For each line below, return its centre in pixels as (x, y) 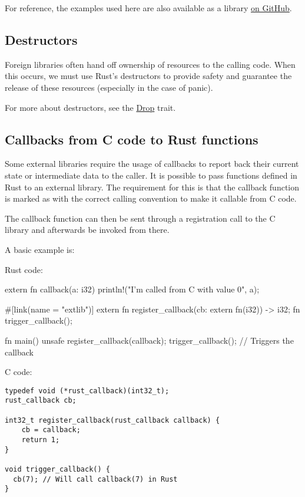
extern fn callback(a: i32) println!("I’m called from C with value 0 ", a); (132, 289)
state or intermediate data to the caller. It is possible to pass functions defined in (151, 175)
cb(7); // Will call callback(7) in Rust (95, 479)
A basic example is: (40, 249)
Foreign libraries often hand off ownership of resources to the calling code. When (150, 64)
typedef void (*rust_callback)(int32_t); (87, 391)
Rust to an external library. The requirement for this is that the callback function (152, 187)
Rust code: (24, 269)
